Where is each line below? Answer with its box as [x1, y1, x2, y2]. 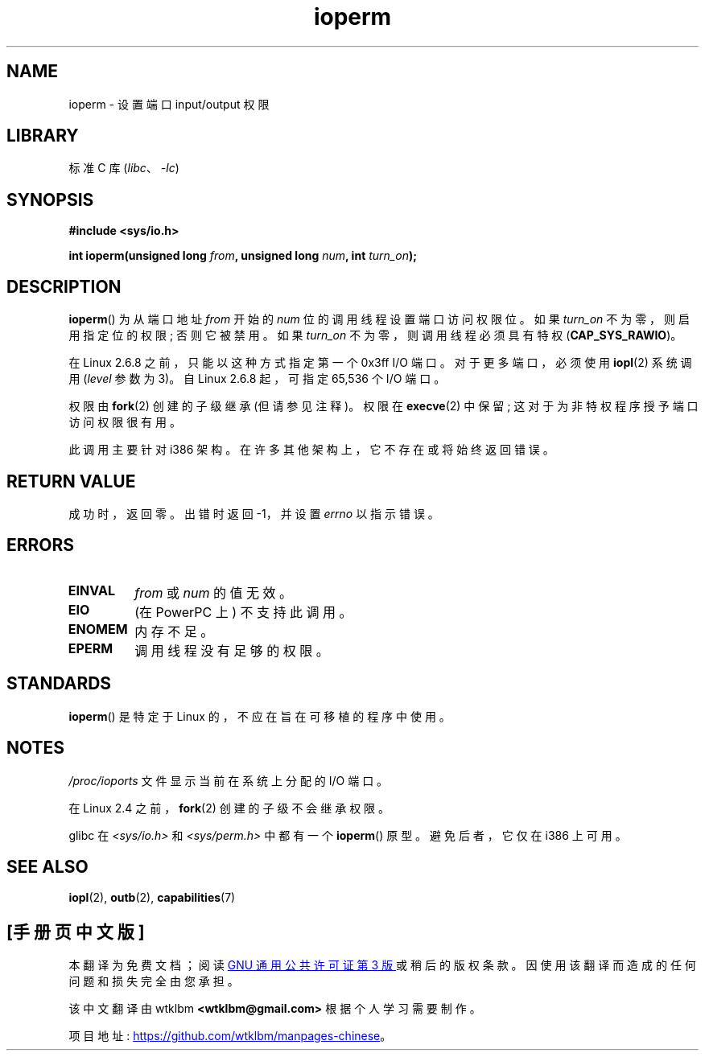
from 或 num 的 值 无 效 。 [134, 584, 292, 601]
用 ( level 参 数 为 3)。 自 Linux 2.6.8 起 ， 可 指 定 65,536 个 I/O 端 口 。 [68, 372, 446, 386]
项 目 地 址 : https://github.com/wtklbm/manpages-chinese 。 [68, 1029, 392, 1043]
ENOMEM [68, 620, 128, 637]
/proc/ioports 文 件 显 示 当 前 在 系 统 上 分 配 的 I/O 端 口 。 [68, 773, 389, 788]
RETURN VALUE [6, 471, 136, 491]
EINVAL [68, 582, 115, 598]
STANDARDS [6, 673, 112, 694]
